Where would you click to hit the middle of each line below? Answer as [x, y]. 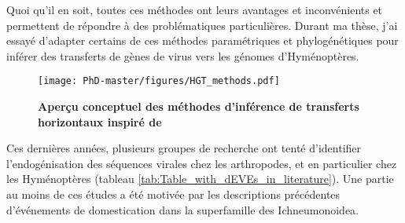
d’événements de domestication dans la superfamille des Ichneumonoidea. [183, 209]
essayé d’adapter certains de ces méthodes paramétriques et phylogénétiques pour [202, 40]
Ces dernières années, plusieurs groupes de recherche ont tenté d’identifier [184, 148]
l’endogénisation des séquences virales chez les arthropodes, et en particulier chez [202, 163]
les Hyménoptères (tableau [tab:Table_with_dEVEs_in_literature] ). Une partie [200, 179]
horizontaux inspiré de [100, 121]
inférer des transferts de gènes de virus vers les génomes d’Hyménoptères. [183, 55]
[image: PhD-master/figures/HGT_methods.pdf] [159, 81]
